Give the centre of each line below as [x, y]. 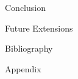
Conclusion [25, 7]
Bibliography [29, 48]
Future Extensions [39, 28]
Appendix [23, 68]
